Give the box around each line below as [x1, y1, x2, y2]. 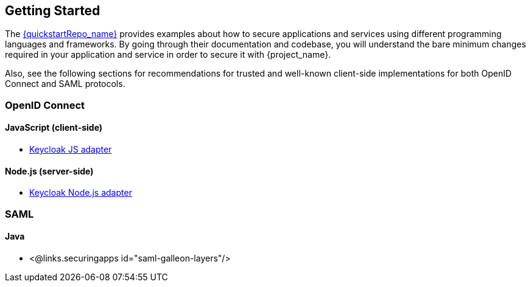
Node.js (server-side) [5, 165, 94, 176]
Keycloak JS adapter [29, 144, 112, 155]
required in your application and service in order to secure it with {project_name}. [5, 49, 331, 60]
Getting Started [5, 3, 100, 18]
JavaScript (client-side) [5, 122, 103, 133]
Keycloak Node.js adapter [29, 187, 132, 198]
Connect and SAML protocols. [5, 78, 125, 89]
